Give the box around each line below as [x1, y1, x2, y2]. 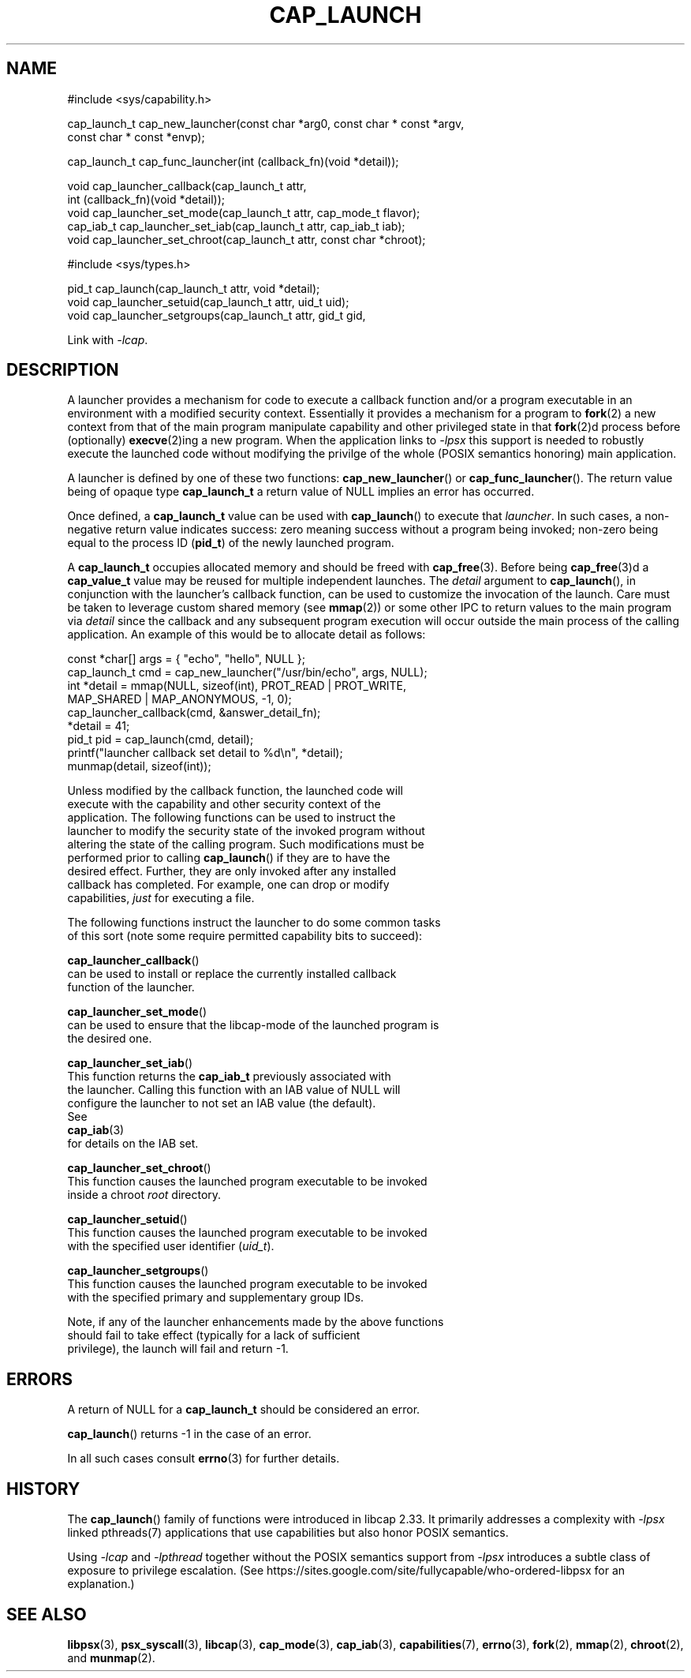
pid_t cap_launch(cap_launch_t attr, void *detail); [67, 281, 320, 295]
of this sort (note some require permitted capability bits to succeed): [67, 929, 423, 943]
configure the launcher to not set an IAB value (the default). [67, 1096, 376, 1111]
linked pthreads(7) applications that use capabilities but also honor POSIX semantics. [67, 1526, 509, 1540]
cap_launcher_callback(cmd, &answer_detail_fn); [67, 706, 321, 720]
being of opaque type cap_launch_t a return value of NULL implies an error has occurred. [67, 485, 535, 499]
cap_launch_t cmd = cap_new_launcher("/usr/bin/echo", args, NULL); [67, 665, 428, 680]
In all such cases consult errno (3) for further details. [67, 1451, 340, 1466]
